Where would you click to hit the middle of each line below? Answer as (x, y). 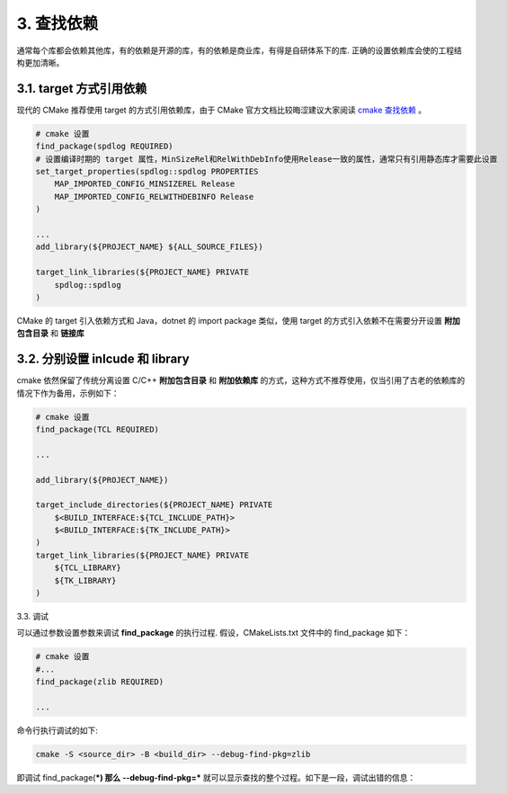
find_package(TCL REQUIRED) (97, 429)
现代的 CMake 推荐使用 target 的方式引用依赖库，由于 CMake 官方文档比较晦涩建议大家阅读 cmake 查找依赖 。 (222, 110)
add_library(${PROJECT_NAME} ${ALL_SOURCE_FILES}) (150, 247)
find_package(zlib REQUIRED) (100, 682)
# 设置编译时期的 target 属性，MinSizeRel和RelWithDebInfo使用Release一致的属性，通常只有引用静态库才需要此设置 (267, 159)
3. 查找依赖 (58, 23)
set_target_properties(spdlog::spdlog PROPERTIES (147, 171)
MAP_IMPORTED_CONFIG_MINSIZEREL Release (145, 184)
